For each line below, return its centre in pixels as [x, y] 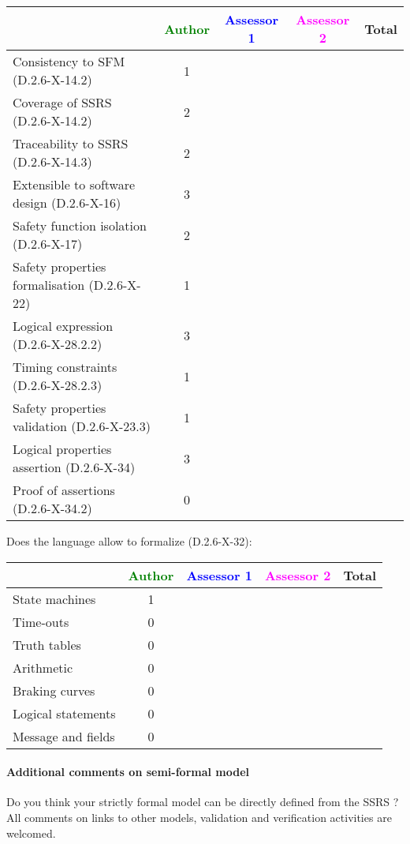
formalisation [49, 285]
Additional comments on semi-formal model [128, 772]
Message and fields [64, 736]
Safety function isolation [80, 225]
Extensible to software [74, 184]
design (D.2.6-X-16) [67, 203]
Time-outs [41, 621]
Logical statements [64, 713]
